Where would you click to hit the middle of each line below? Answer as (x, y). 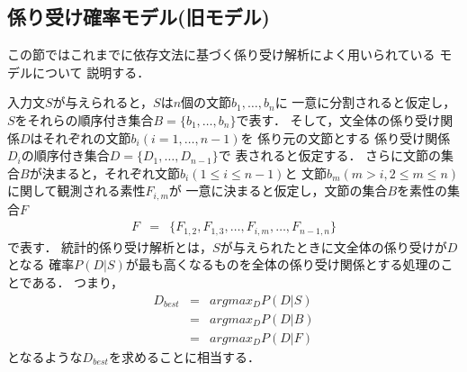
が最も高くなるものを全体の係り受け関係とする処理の (283, 264)
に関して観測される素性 (76, 191)
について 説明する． (91, 72)
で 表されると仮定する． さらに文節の (330, 155)
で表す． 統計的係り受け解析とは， (110, 246)
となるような (45, 356)
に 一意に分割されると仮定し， (365, 102)
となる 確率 (41, 264)
